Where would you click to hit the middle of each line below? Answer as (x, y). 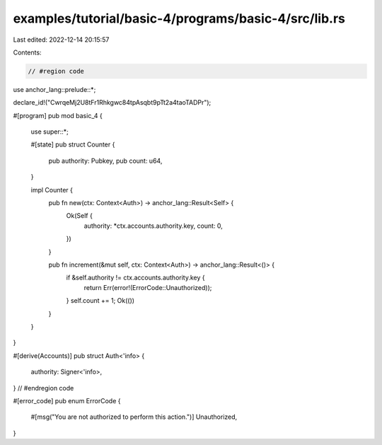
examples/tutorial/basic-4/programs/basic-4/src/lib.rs (179, 18)
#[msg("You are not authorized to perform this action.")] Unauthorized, (134, 417)
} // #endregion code (44, 388)
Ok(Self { (80, 216)
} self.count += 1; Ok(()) (100, 301)
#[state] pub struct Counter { (73, 144)
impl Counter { (52, 190)
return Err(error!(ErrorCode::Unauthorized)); (148, 287)
